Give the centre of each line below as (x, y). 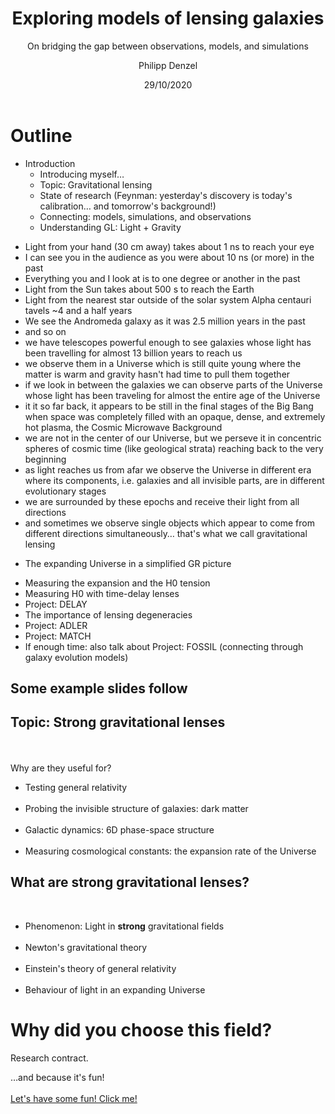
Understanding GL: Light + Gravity (110, 227)
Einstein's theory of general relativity (100, 968)
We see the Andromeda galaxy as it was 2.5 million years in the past (165, 321)
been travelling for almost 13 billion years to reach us (133, 353)
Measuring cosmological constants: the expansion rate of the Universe (170, 851)
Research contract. (49, 1058)
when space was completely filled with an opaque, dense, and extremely (175, 416)
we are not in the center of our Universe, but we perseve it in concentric (173, 438)
